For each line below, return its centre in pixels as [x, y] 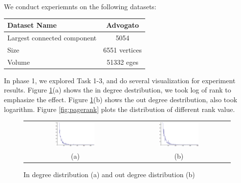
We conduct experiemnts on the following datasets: [80, 6]
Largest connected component [52, 37]
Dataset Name [32, 25]
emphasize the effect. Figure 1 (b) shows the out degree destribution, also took [121, 99]
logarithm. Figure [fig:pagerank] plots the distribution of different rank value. [120, 109]
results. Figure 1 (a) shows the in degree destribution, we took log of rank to [118, 90]
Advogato [123, 25]
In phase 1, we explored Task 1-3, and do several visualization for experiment [120, 80]
